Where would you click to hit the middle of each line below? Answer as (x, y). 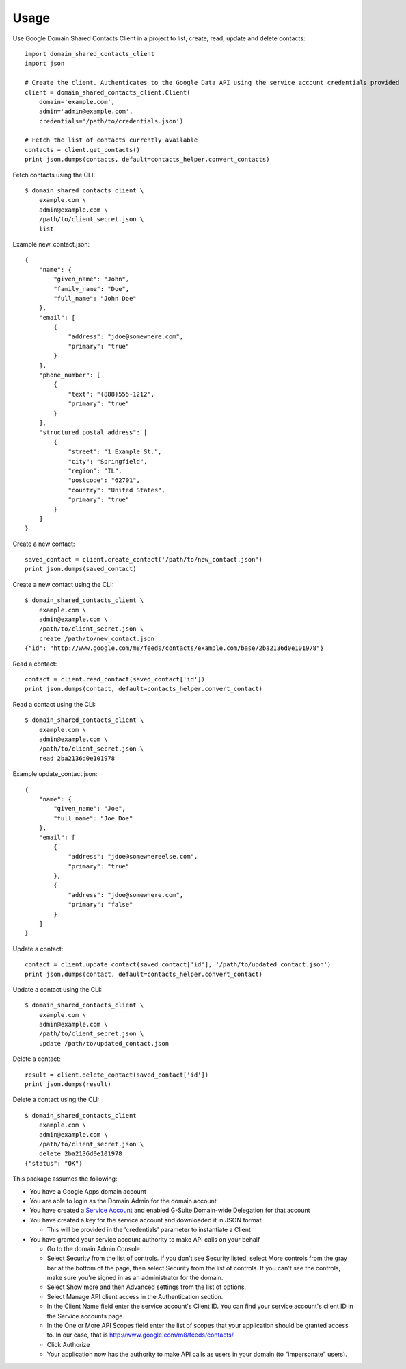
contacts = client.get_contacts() (82, 150)
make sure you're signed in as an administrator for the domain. (135, 1278)
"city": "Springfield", (108, 461)
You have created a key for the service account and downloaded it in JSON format (146, 1220)
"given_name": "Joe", (90, 809)
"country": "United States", (117, 490)
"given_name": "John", (92, 279)
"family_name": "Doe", (92, 289)
